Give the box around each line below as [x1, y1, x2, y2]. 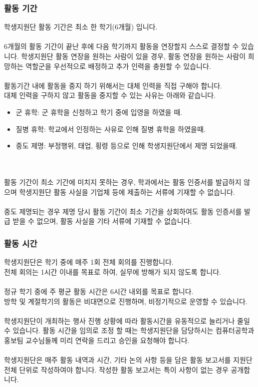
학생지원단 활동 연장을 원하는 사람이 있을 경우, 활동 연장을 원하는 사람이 [21, 51, 246, 61]
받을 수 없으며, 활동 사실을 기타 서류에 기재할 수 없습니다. [12, 216, 192, 226]
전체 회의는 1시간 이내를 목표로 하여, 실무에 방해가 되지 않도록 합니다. [4, 266, 221, 277]
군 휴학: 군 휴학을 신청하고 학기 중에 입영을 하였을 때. [15, 106, 182, 117]
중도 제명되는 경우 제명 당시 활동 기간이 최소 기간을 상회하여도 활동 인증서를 [4, 206, 242, 216]
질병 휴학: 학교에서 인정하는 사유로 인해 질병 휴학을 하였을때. [15, 123, 206, 134]
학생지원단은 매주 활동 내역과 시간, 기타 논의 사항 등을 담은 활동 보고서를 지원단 [4, 355, 253, 365]
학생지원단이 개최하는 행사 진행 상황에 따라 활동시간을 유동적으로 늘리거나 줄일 [4, 315, 250, 326]
